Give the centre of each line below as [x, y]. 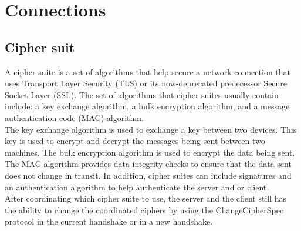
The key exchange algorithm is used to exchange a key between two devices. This [151, 129]
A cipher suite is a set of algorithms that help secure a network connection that [148, 71]
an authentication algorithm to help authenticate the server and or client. [137, 187]
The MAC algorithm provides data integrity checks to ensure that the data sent [148, 164]
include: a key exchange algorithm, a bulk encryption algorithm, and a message [147, 106]
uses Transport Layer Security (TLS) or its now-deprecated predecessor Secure [146, 83]
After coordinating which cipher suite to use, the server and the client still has [146, 198]
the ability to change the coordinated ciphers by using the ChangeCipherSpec [144, 210]
